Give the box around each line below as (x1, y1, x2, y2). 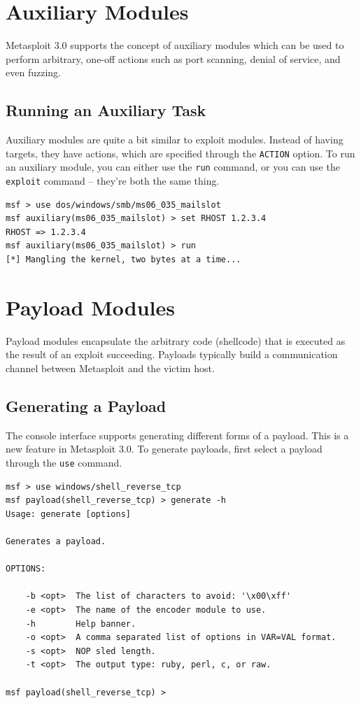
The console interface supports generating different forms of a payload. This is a (6, 427, 349, 442)
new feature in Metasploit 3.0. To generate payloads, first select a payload (6, 441, 323, 456)
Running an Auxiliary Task (6, 99, 206, 121)
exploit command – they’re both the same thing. (6, 173, 220, 188)
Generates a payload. (6, 536, 106, 546)
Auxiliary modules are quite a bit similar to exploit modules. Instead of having (6, 132, 344, 147)
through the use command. (6, 455, 122, 469)
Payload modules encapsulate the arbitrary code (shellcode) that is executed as (6, 333, 346, 348)
